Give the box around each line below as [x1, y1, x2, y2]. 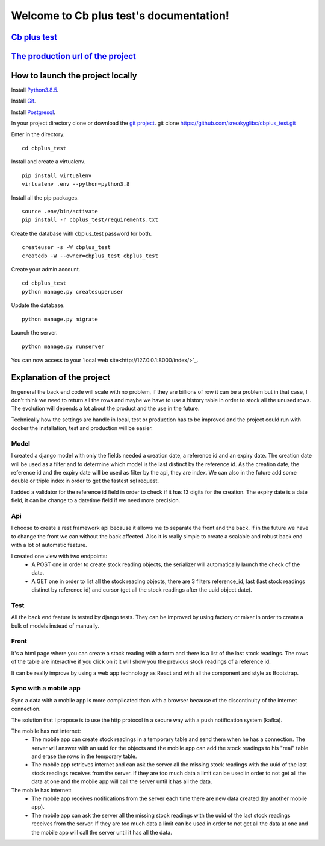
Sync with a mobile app [11, 684, 81, 693]
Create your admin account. [11, 265, 81, 273]
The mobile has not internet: [11, 727, 81, 734]
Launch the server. [11, 329, 58, 336]
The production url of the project [11, 51, 137, 62]
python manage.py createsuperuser [22, 288, 123, 295]
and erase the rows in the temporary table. [31, 753, 137, 760]
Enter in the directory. [11, 130, 65, 138]
